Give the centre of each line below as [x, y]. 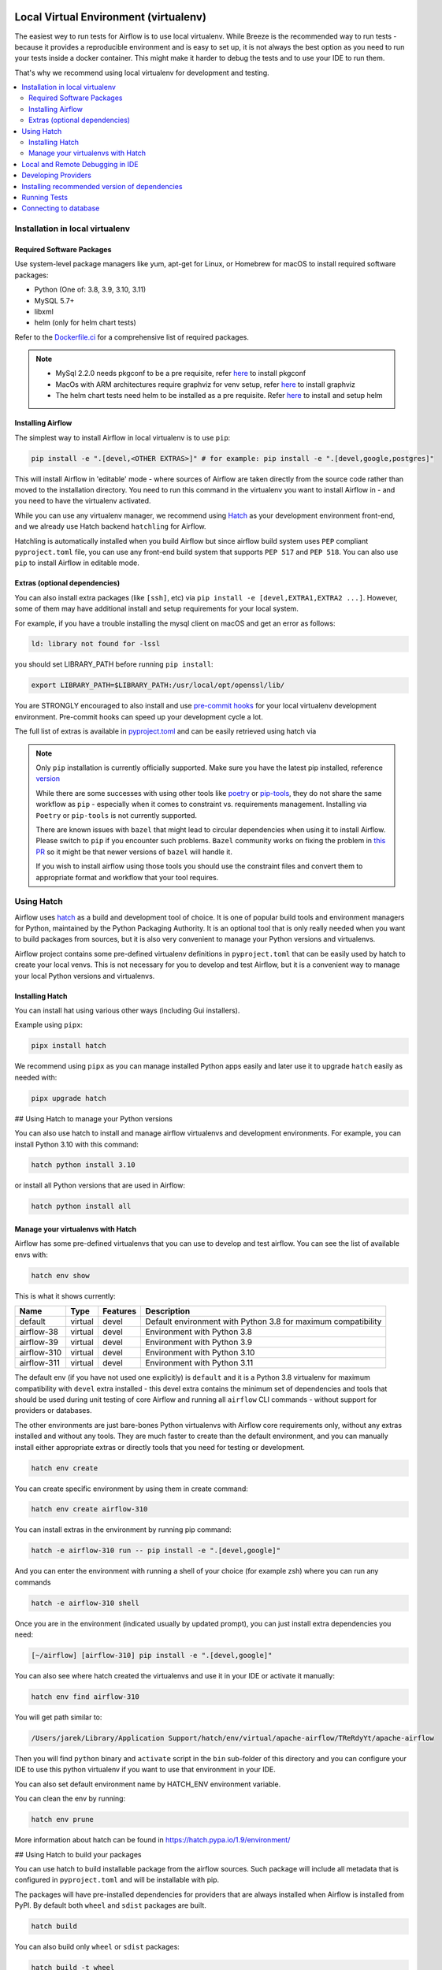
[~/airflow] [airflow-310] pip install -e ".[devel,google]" [152, 1656]
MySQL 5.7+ [54, 300]
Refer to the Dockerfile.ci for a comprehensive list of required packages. [132, 337]
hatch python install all [81, 1206]
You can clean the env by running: [70, 1799]
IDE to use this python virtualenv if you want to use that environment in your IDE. [145, 1770]
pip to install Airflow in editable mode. [77, 563]
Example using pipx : [48, 1025]
